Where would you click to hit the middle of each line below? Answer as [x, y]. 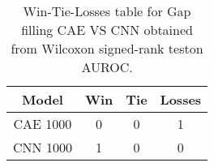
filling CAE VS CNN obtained [107, 30]
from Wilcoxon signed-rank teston [107, 48]
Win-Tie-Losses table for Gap [107, 11]
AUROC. [107, 67]
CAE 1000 [43, 124]
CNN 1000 [43, 147]
